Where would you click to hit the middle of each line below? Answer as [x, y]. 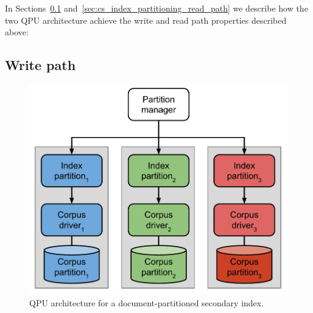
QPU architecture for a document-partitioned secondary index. [147, 302]
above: [17, 32]
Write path [40, 65]
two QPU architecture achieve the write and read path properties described [146, 20]
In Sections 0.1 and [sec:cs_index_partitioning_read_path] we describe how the [156, 8]
